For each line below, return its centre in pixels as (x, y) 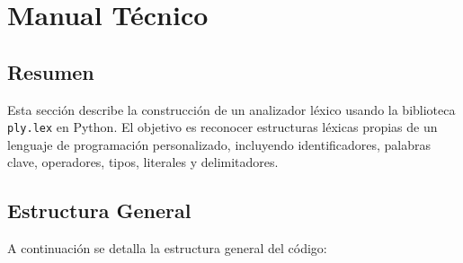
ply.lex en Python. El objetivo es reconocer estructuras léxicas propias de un (223, 127)
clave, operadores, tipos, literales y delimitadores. (143, 162)
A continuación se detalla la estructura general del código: (167, 248)
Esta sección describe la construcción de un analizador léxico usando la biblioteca (231, 109)
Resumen (51, 71)
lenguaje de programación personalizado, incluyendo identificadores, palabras (219, 144)
